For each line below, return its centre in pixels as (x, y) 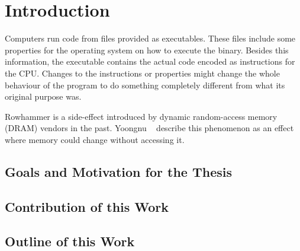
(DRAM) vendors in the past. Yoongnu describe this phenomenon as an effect (149, 128)
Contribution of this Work (87, 206)
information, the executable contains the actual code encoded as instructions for (150, 61)
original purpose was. (43, 96)
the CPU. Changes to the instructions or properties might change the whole (142, 73)
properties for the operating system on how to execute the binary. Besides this (147, 50)
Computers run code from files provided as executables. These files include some (150, 38)
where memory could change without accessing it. (95, 139)
